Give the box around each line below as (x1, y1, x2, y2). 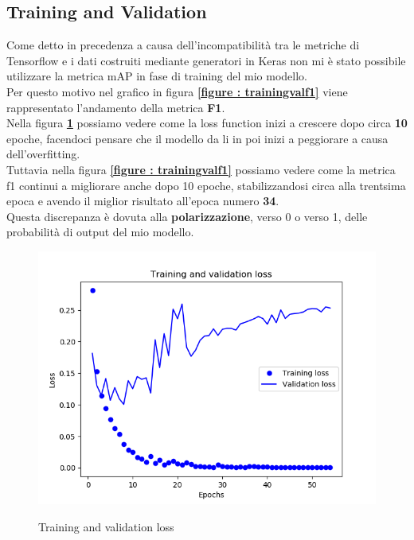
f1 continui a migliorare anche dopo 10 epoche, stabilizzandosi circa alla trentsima (6, 177, 406, 193)
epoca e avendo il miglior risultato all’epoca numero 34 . (6, 192, 279, 209)
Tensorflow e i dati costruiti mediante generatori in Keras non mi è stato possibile (6, 52, 406, 68)
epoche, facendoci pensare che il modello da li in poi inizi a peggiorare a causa (6, 130, 389, 146)
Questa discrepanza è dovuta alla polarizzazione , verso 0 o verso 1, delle (6, 208, 368, 224)
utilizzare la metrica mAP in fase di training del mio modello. (6, 68, 307, 84)
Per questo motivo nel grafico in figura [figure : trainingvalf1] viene (6, 83, 348, 99)
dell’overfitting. (6, 146, 80, 162)
